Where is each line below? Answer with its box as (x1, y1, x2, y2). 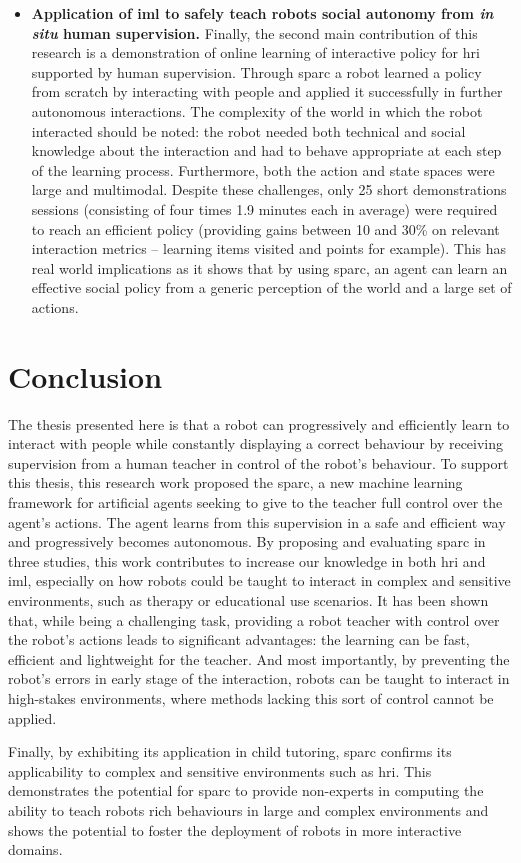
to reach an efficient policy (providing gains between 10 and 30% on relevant (31, 218, 500, 239)
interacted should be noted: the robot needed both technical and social (31, 120, 466, 141)
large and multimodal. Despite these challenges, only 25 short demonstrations (31, 179, 507, 200)
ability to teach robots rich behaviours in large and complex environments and (8, 799, 489, 820)
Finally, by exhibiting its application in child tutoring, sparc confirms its (8, 741, 452, 762)
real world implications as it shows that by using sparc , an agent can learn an (31, 257, 508, 278)
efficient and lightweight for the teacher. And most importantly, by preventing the (8, 648, 510, 669)
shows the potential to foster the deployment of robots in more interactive (8, 819, 462, 840)
